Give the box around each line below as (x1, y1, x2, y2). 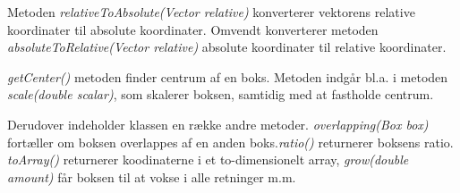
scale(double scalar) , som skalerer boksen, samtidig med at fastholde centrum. (7, 85, 434, 104)
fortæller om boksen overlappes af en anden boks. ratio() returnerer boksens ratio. (7, 132, 454, 151)
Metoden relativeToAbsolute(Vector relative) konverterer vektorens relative (7, 3, 415, 21)
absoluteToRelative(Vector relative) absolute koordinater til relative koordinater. (7, 38, 447, 56)
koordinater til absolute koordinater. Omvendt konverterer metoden (7, 20, 379, 38)
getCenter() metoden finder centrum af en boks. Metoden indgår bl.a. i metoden (7, 67, 448, 86)
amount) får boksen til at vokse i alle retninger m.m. (7, 167, 296, 186)
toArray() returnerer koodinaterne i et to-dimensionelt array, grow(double (7, 150, 409, 169)
